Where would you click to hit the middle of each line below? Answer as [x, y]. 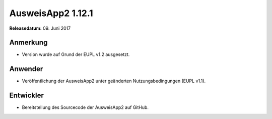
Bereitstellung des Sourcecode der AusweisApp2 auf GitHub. [85, 107]
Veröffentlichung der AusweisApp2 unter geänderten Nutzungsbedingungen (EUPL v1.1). [114, 81]
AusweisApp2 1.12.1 [51, 13]
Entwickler [26, 96]
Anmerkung [28, 43]
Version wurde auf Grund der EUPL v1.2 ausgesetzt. [76, 54]
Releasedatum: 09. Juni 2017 [40, 28]
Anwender [26, 69]
